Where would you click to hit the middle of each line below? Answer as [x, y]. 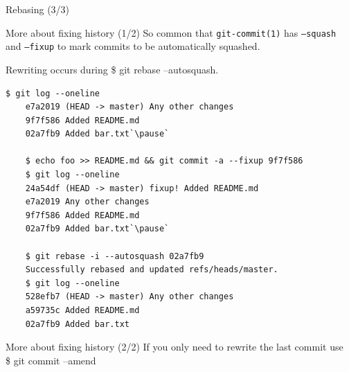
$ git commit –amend [51, 360]
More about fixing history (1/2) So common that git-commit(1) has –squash [171, 32]
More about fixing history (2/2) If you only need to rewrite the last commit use [174, 347]
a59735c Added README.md [82, 310]
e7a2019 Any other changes [87, 202]
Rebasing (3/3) [38, 9]
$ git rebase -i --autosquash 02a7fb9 [115, 256]
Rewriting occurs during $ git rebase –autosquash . [112, 69]
